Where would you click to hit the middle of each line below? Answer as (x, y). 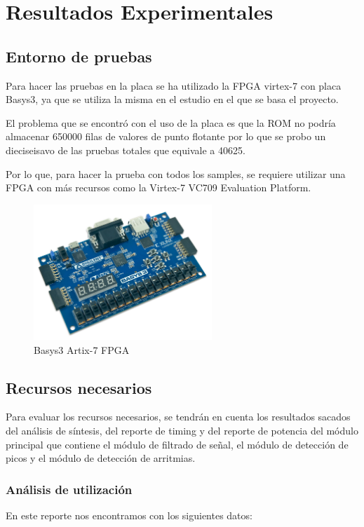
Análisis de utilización (69, 489)
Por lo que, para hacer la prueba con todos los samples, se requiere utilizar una (176, 173)
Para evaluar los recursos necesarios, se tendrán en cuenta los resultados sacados (178, 417)
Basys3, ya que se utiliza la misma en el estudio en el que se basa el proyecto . (172, 99)
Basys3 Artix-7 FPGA (82, 349)
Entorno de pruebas (79, 56)
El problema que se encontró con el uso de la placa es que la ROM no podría (171, 122)
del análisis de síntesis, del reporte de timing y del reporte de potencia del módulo (182, 430)
